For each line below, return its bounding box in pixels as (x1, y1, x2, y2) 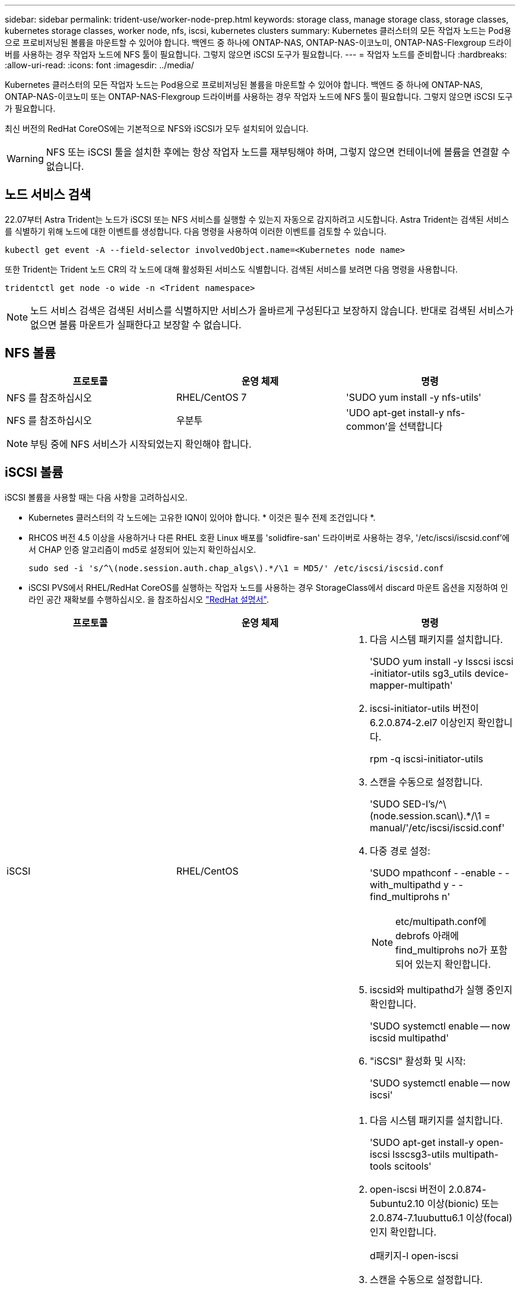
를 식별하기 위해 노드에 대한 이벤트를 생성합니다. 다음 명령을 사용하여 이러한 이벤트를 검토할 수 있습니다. (5, 226, 386, 236)
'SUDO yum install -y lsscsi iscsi (369, 655, 513, 667)
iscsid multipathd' (369, 1031, 449, 1044)
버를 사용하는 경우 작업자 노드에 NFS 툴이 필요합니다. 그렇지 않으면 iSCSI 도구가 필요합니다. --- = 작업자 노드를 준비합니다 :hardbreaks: (5, 49, 507, 59)
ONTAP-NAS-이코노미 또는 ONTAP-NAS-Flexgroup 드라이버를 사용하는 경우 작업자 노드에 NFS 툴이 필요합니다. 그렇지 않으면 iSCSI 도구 (5, 91, 513, 102)
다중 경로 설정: (369, 844, 430, 857)
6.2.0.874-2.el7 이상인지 (369, 716, 475, 729)
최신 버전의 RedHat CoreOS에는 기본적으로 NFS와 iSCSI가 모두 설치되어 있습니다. (5, 123, 309, 134)
